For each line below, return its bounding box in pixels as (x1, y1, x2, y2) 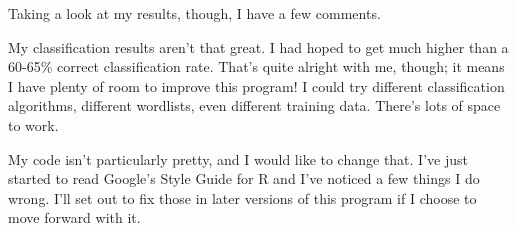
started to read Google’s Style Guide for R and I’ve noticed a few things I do (8, 168, 480, 189)
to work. (8, 114, 59, 135)
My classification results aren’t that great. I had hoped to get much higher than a (8, 36, 509, 57)
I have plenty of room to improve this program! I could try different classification (8, 75, 505, 96)
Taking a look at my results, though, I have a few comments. (8, 3, 381, 23)
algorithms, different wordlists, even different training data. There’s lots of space (8, 95, 501, 116)
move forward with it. (8, 207, 141, 228)
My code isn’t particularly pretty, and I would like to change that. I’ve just (8, 148, 468, 169)
